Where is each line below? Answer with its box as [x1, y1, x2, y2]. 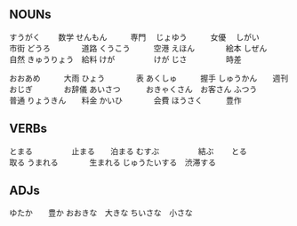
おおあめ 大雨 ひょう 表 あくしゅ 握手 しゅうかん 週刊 [9, 73, 289, 83]
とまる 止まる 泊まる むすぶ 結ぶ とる [9, 145, 247, 156]
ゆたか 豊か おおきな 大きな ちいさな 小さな [9, 207, 193, 218]
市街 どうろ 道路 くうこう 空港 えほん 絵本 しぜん [9, 43, 268, 53]
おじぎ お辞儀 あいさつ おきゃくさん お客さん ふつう [9, 83, 258, 94]
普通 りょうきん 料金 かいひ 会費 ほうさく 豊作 [9, 95, 242, 105]
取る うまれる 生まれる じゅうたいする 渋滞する [9, 157, 216, 168]
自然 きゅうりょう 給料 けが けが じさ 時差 [9, 53, 242, 65]
